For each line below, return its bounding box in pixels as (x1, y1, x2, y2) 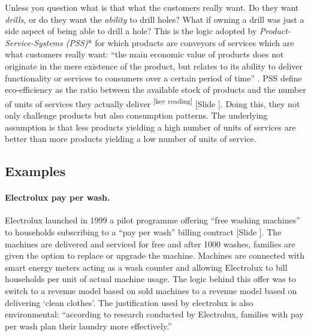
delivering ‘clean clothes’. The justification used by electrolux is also (5, 296, 253, 308)
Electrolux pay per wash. (5, 191, 110, 204)
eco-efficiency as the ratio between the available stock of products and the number (5, 83, 306, 96)
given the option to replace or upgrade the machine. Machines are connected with (5, 249, 304, 262)
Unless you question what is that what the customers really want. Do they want (5, 1, 299, 13)
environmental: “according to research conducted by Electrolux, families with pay (5, 308, 304, 320)
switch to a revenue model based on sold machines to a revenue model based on (5, 284, 297, 296)
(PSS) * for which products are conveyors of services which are (65, 36, 294, 49)
